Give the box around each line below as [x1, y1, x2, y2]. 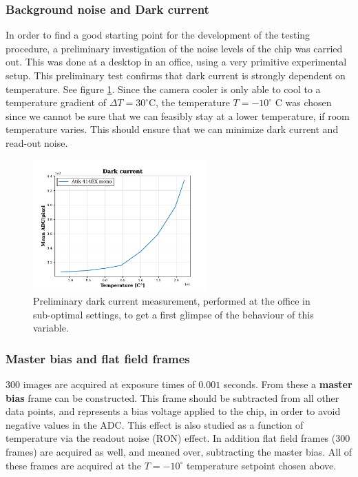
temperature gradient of [6, 95, 106, 110]
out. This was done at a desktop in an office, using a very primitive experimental [6, 54, 347, 69]
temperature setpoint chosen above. [186, 458, 337, 472]
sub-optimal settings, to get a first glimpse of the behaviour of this [33, 307, 314, 321]
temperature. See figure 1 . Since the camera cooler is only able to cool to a [6, 81, 321, 96]
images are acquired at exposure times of [23, 376, 196, 391]
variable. [33, 321, 69, 335]
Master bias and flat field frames [6, 349, 190, 367]
